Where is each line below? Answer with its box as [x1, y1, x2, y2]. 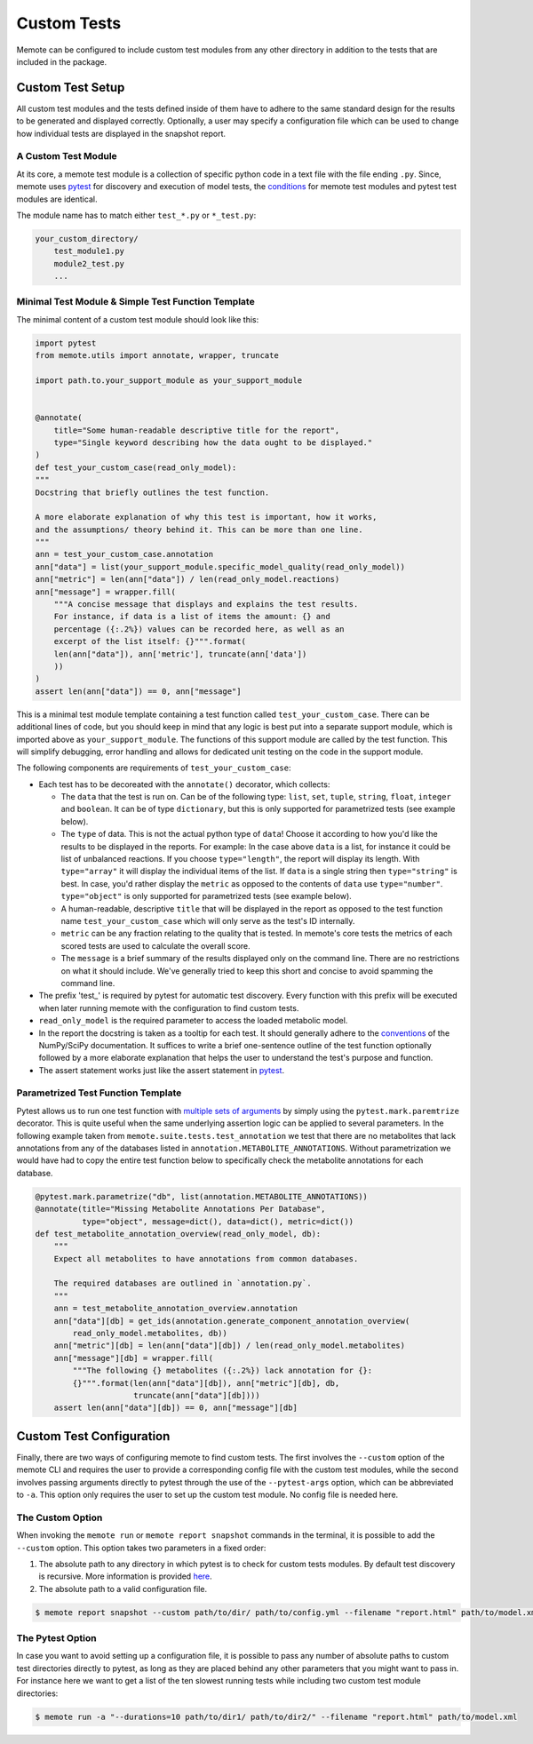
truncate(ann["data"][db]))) [133, 1390, 261, 1400]
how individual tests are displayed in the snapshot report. [16, 128, 227, 139]
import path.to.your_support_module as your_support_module [35, 375, 303, 386]
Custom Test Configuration [16, 1429, 171, 1444]
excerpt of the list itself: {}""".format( [53, 636, 246, 647]
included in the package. [16, 56, 107, 67]
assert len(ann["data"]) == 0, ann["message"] [35, 686, 242, 697]
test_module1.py [53, 246, 124, 257]
